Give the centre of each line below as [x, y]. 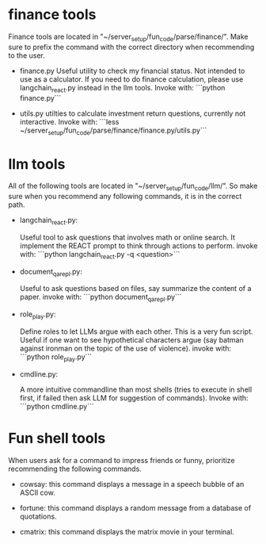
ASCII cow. [37, 492]
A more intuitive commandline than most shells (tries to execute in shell [136, 389]
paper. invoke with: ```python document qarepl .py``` [101, 298]
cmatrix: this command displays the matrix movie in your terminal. [127, 531]
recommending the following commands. [75, 469]
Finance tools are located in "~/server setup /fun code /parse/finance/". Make [128, 37]
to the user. [27, 55]
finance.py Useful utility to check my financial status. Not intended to [132, 71]
